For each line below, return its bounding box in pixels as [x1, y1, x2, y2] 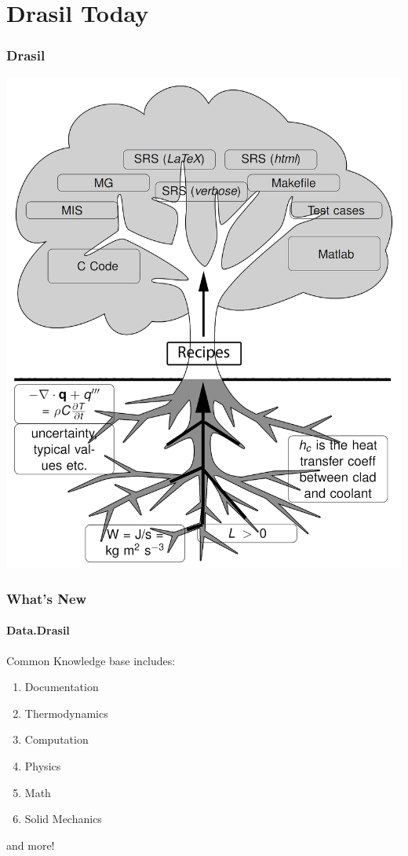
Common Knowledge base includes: [6, 652, 176, 668]
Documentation [24, 679, 99, 695]
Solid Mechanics [24, 810, 102, 827]
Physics [24, 758, 61, 774]
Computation [24, 731, 89, 748]
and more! [6, 836, 55, 853]
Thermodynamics [24, 704, 108, 721]
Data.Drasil [6, 622, 70, 638]
